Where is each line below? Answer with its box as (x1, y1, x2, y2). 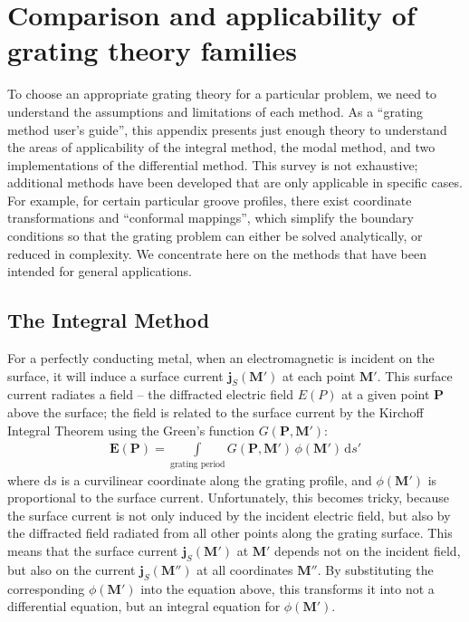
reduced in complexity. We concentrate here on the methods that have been (7, 244, 426, 263)
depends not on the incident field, (274, 541, 461, 560)
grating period (169, 459, 225, 469)
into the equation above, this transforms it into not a (140, 579, 435, 598)
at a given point (341, 385, 430, 404)
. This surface (377, 366, 453, 385)
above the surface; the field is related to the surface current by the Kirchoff (7, 403, 424, 422)
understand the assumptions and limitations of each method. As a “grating (7, 101, 424, 120)
